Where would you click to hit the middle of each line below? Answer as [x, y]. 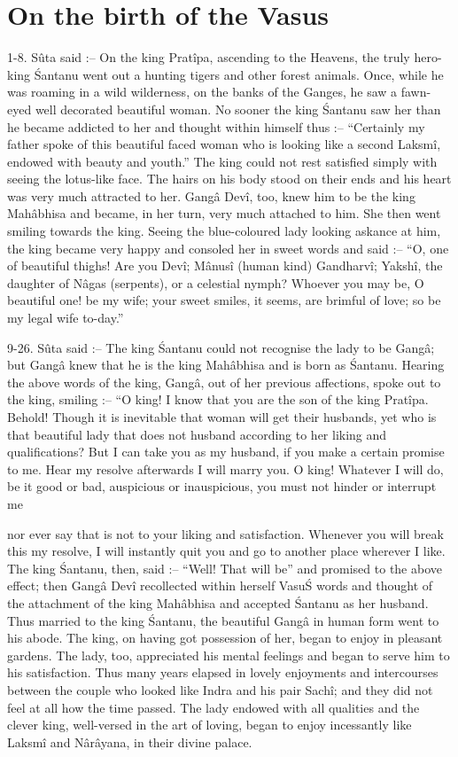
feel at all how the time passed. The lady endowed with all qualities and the [213, 707]
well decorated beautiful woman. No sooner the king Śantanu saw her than [238, 109]
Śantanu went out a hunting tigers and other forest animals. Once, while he [239, 74]
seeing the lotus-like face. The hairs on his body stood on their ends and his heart [229, 179]
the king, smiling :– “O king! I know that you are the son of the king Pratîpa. [218, 399]
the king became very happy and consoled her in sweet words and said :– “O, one [228, 248]
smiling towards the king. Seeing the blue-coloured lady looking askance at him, [224, 231]
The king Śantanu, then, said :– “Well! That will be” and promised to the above [225, 568]
